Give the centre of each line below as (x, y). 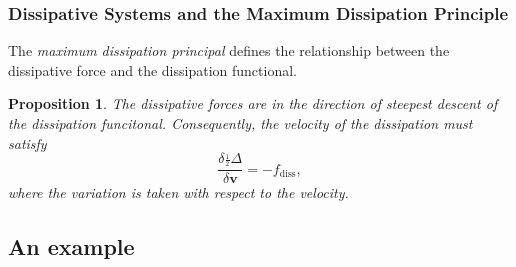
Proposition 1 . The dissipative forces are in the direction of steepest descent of (253, 103)
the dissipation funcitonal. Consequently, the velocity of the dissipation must (240, 123)
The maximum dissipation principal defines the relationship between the (229, 50)
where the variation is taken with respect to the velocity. (178, 192)
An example (71, 246)
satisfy (27, 142)
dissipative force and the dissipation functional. (152, 69)
